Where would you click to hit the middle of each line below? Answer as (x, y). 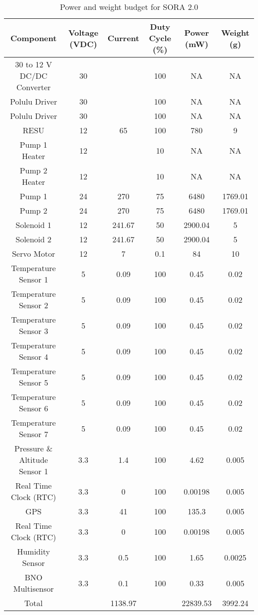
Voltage (83, 32)
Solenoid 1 (33, 225)
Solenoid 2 (33, 239)
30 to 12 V (33, 64)
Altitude (33, 460)
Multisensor (33, 588)
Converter (34, 87)
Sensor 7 (33, 434)
